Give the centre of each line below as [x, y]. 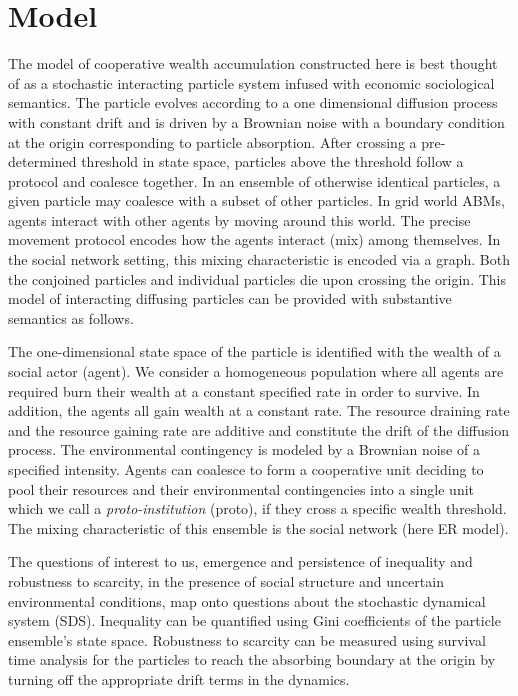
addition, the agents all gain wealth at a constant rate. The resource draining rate [259, 410]
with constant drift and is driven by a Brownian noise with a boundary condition [256, 121]
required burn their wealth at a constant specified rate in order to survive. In [244, 390]
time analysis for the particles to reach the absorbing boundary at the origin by [252, 659]
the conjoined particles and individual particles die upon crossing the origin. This [257, 278]
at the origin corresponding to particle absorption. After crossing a [212, 141]
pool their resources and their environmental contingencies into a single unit [241, 488]
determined [42, 161]
